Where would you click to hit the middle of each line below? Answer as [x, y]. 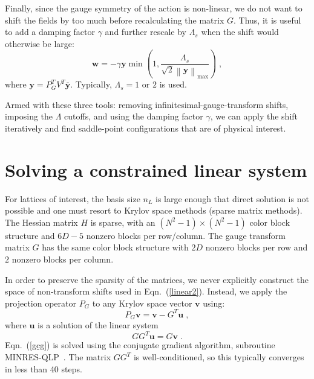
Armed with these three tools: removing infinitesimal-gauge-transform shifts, [147, 104]
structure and [30, 235]
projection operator [41, 303]
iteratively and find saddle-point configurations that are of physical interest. [146, 128]
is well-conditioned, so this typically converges [219, 357]
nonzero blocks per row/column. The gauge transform [186, 235]
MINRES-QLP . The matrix [58, 357]
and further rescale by [146, 32]
